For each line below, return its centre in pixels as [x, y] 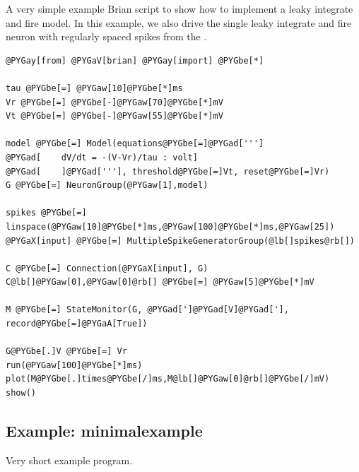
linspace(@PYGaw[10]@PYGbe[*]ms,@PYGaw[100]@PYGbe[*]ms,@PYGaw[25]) [170, 226]
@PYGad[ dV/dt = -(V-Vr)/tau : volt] [102, 157]
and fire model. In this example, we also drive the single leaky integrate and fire [179, 22]
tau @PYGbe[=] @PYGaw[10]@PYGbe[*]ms [94, 88]
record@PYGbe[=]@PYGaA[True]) [77, 324]
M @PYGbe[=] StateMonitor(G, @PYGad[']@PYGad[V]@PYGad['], [147, 310]
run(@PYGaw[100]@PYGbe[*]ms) [74, 365]
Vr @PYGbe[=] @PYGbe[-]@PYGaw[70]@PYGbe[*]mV [114, 102]
